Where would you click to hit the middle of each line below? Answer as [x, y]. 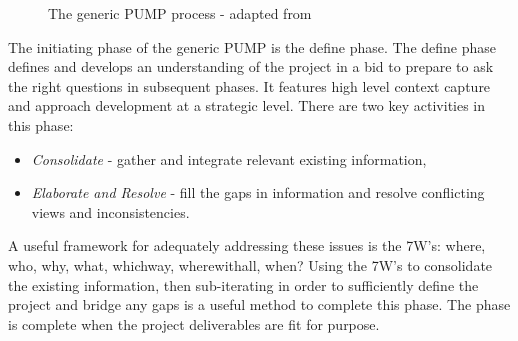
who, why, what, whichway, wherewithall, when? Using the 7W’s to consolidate [250, 264]
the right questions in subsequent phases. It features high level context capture [249, 85]
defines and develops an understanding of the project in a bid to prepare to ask [251, 66]
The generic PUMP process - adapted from [180, 13]
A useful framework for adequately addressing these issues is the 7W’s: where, [247, 245]
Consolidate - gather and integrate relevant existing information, [229, 158]
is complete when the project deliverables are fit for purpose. [194, 323]
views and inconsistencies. [110, 211]
